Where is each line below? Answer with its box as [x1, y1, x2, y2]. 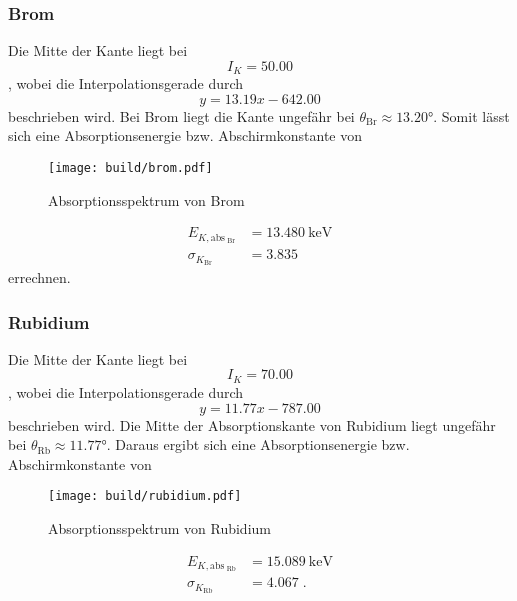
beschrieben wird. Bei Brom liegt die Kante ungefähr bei [8, 105, 355, 126]
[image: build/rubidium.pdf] [48, 489, 242, 504]
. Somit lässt [433, 105, 510, 126]
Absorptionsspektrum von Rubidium [48, 517, 271, 538]
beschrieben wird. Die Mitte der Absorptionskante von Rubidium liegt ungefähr [8, 414, 496, 435]
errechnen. [8, 267, 71, 288]
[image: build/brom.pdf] [48, 161, 213, 176]
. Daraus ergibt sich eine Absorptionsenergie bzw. [106, 434, 410, 455]
